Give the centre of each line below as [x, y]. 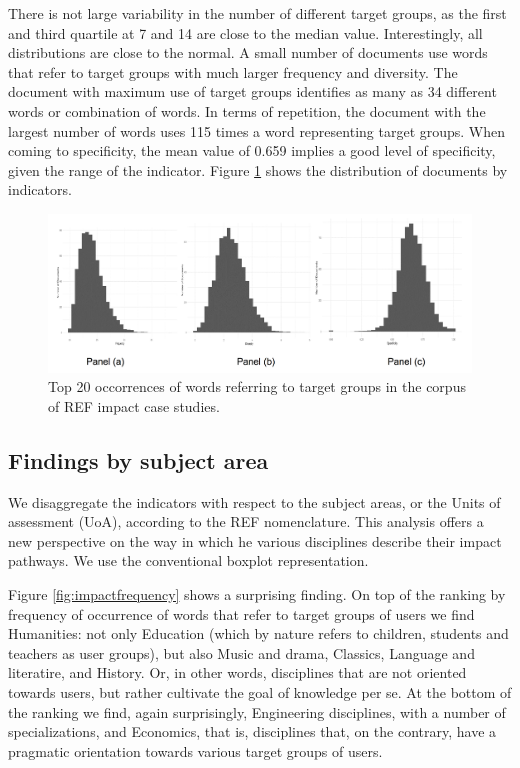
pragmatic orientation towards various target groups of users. [195, 750]
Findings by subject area [138, 459]
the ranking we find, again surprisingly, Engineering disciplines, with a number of [257, 711]
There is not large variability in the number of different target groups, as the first [257, 13]
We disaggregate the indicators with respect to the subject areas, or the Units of [254, 501]
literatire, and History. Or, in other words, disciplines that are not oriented [237, 672]
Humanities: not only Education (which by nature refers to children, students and [258, 633]
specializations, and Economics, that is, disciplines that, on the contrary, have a [252, 731]
